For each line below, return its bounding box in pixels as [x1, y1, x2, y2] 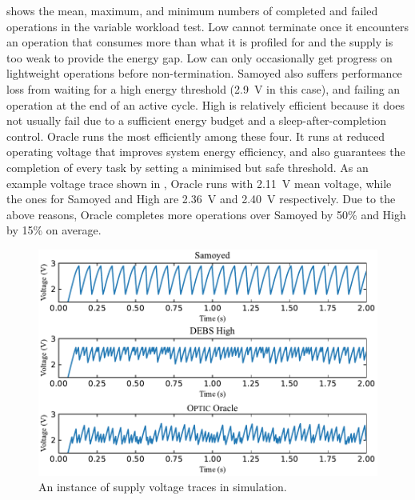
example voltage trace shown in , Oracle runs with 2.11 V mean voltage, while [6, 174, 392, 191]
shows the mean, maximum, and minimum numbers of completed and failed [6, 2, 378, 18]
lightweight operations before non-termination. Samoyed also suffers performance [6, 65, 402, 82]
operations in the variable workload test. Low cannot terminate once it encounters [6, 18, 409, 34]
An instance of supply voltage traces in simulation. [38, 478, 287, 495]
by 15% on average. [6, 222, 102, 238]
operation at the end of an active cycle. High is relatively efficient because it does [6, 96, 405, 113]
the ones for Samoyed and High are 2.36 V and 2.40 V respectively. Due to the [6, 190, 396, 207]
